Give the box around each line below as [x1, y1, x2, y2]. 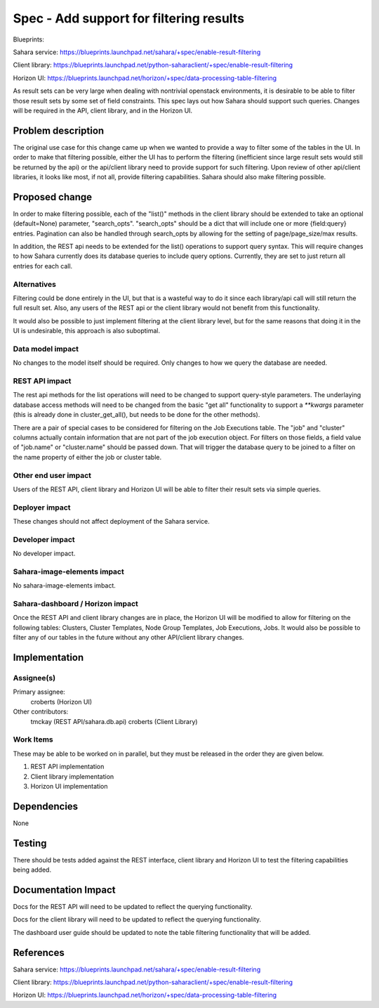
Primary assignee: [13, 687, 66, 696]
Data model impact [13, 344, 79, 354]
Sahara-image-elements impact [13, 567, 124, 576]
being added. [13, 865, 52, 874]
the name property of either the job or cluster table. [13, 453, 162, 461]
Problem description [13, 124, 105, 136]
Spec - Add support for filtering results [13, 11, 245, 26]
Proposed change [13, 190, 93, 203]
